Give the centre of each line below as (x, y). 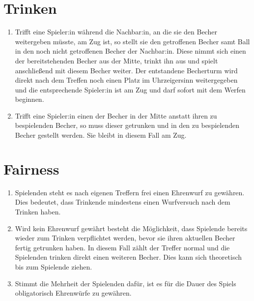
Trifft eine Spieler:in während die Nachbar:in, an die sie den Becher (116, 32)
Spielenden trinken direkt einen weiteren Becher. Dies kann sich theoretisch (128, 257)
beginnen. (29, 99)
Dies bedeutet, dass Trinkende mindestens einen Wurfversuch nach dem (123, 202)
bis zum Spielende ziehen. (54, 266)
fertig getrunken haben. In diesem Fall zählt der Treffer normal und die (122, 247)
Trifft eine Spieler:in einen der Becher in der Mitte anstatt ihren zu (116, 115)
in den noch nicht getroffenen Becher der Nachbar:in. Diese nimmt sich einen (130, 51)
